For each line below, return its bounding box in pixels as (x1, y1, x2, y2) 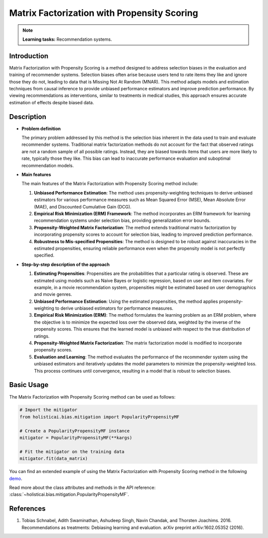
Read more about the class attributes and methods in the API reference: (9, 484, 156, 490)
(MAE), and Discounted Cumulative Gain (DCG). (34, 203, 132, 209)
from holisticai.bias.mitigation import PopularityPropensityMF (19, 414, 180, 419)
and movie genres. (34, 291, 72, 297)
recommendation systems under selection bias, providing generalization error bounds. (34, 217, 211, 223)
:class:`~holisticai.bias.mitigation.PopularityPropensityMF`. (9, 491, 129, 497)
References (9, 504, 46, 513)
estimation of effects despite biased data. (9, 99, 94, 105)
